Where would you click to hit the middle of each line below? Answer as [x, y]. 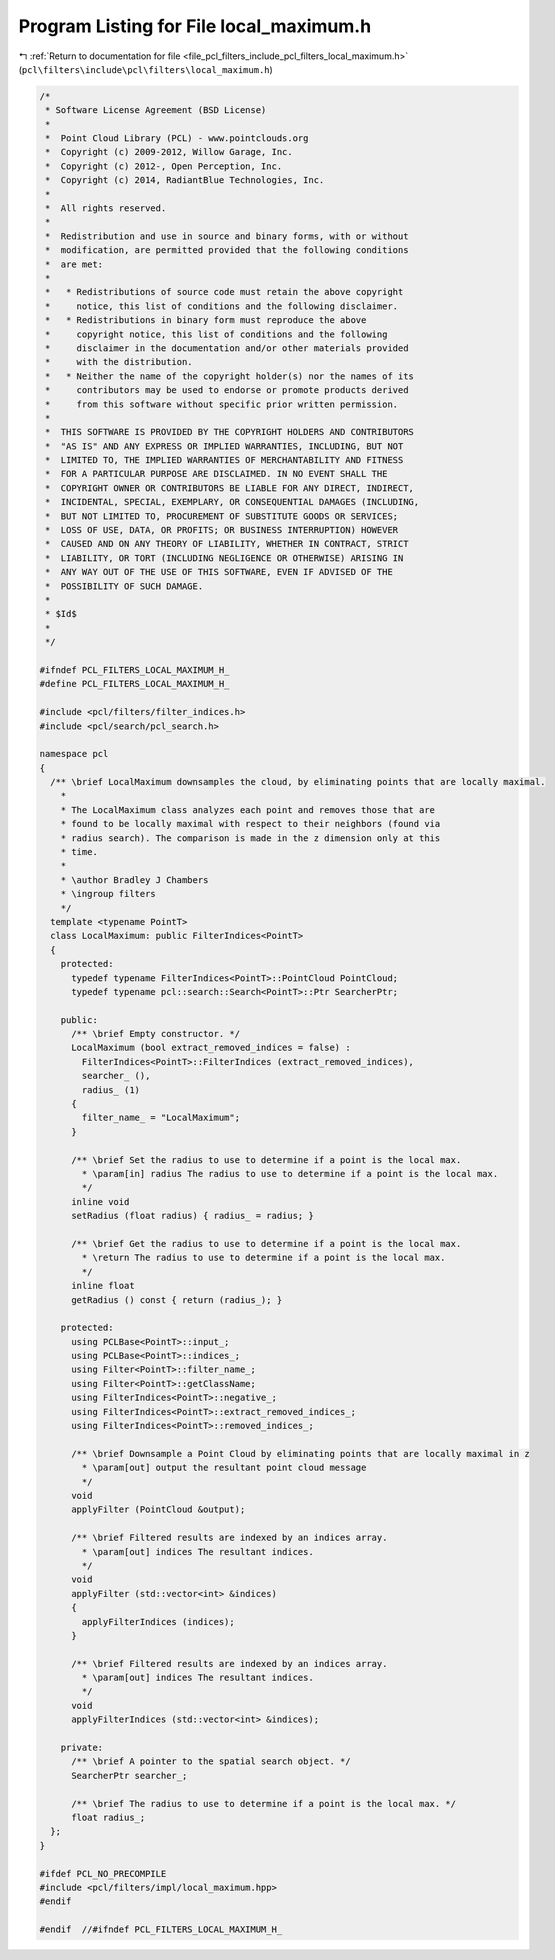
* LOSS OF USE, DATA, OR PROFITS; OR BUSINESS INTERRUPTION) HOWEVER [222, 530]
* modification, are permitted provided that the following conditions [227, 250]
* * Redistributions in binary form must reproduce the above [206, 320]
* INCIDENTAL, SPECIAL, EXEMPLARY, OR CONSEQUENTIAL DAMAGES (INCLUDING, [232, 502]
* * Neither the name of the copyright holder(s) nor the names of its [230, 376]
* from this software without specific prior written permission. [222, 404]
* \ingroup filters [108, 894]
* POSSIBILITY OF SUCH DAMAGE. [124, 586]
